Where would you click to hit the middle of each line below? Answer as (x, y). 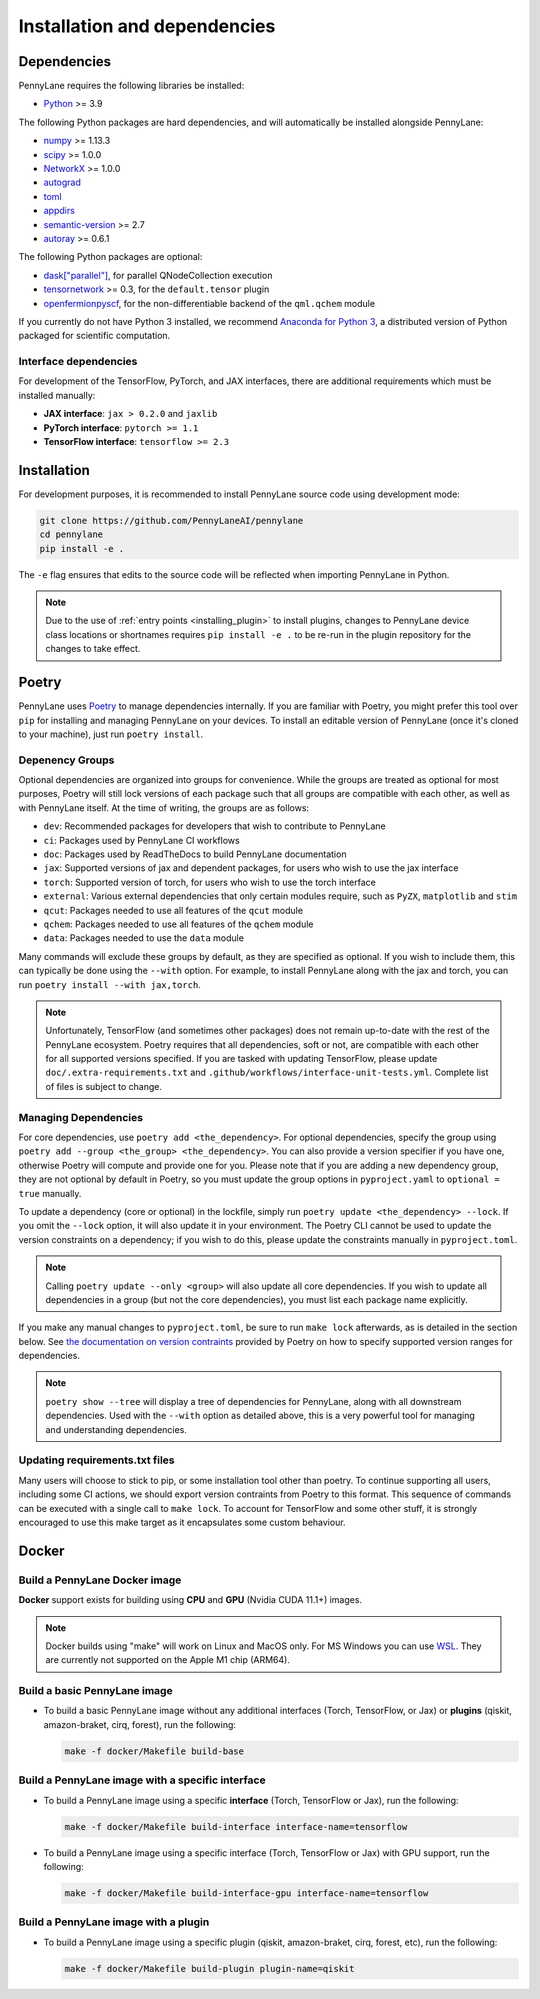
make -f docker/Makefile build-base (154, 1751)
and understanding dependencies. (116, 1429)
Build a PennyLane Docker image (100, 1580)
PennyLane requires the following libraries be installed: (131, 86)
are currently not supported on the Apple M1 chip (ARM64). (167, 1660)
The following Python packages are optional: (110, 257)
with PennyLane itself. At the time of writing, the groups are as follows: (164, 807)
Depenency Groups (66, 760)
